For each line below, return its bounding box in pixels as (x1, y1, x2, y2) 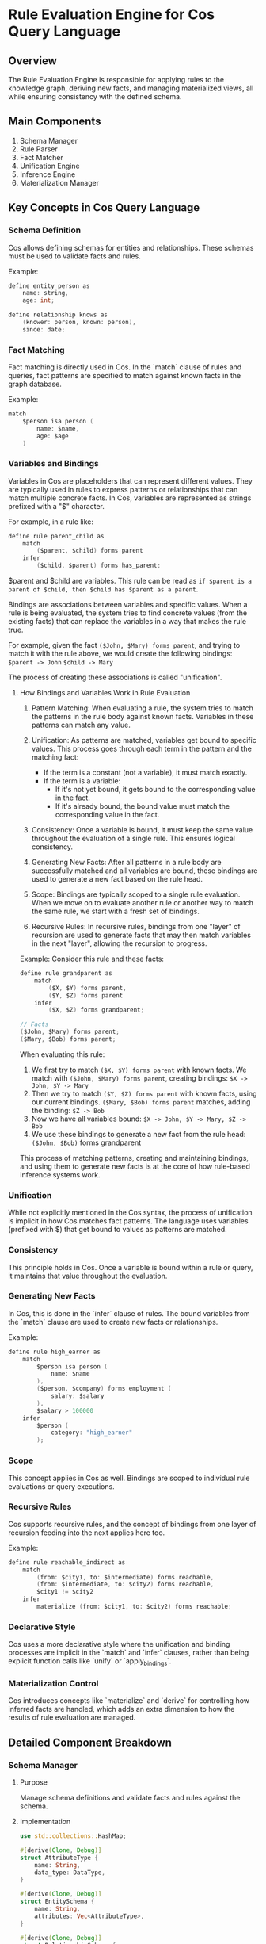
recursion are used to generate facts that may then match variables (31, 930, 252, 940)
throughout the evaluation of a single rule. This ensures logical (31, 834, 236, 844)
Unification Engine (19, 161, 81, 170)
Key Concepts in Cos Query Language (8, 201, 200, 215)
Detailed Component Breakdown (8, 1735, 173, 1749)
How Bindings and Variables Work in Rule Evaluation (19, 688, 191, 698)
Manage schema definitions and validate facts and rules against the (19, 1793, 241, 1803)
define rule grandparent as (19, 970, 112, 978)
